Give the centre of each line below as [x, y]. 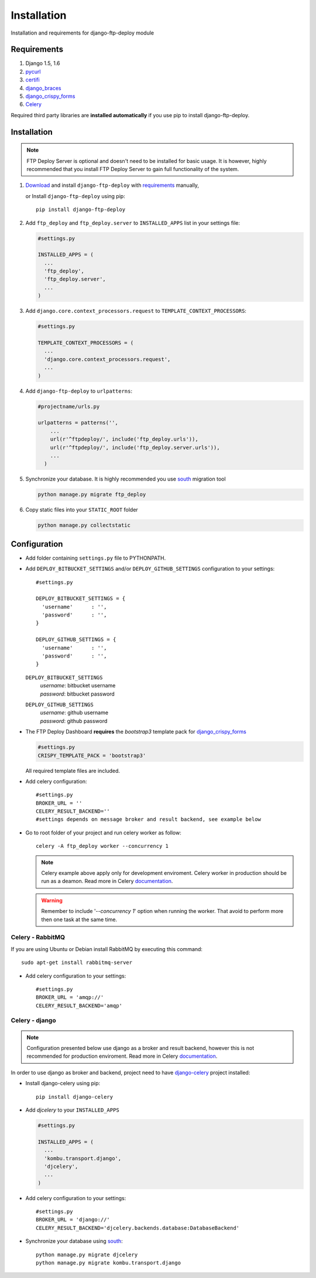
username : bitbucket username [78, 686]
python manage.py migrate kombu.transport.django [109, 1263]
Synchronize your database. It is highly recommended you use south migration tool [126, 479]
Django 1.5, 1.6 [43, 63]
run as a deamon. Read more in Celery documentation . [107, 881]
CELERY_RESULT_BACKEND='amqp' [79, 1006]
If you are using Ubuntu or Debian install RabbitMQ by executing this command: [107, 949]
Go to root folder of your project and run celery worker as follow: [103, 833]
